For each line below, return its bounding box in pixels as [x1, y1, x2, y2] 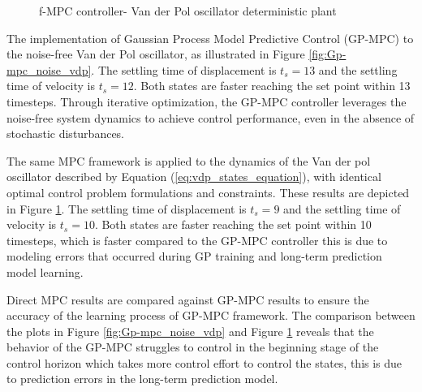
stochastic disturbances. [6, 125, 125, 142]
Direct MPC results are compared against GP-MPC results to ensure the [6, 291, 369, 308]
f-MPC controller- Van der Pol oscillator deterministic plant [39, 2, 337, 19]
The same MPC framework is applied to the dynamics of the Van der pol [6, 152, 371, 169]
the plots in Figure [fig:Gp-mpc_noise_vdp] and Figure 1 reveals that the [6, 322, 374, 339]
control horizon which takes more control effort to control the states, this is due [6, 354, 403, 371]
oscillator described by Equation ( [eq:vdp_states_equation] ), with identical [6, 168, 381, 185]
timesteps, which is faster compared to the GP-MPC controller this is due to [6, 231, 388, 248]
